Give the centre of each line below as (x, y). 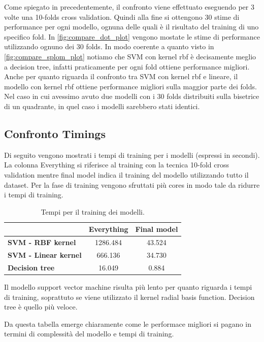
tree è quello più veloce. (41, 307)
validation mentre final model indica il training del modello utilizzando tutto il (126, 174)
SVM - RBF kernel (42, 242)
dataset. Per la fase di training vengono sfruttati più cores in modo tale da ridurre (132, 184)
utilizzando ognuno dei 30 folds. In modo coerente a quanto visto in (109, 46)
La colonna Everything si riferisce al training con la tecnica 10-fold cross (117, 165)
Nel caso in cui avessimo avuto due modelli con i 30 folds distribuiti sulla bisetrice (132, 96)
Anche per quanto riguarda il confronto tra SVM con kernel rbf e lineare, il (121, 76)
